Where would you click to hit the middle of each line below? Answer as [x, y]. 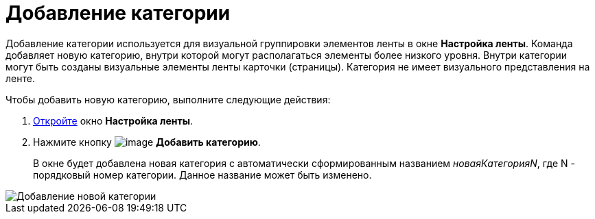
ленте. [20, 78]
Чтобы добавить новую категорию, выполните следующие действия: [168, 99]
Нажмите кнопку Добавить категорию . [147, 142]
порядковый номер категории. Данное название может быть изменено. [202, 175]
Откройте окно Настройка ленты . [113, 120]
